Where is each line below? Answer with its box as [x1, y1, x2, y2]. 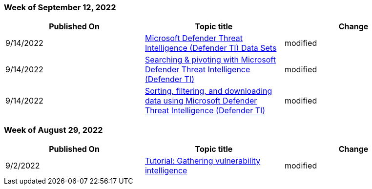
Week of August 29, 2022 [4, 125, 103, 135]
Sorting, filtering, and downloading [145, 86, 272, 96]
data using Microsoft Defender [145, 96, 257, 106]
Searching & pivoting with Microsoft [145, 55, 276, 65]
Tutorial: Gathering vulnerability [145, 156, 261, 166]
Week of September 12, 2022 [4, 2, 116, 12]
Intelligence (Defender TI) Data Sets [145, 43, 277, 53]
